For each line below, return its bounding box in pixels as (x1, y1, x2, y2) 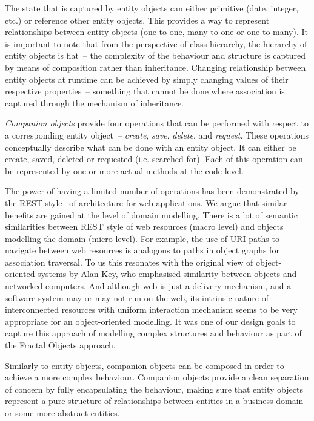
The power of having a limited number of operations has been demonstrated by (5, 184, 299, 197)
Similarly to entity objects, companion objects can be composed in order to (5, 359, 284, 371)
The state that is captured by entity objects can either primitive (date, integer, (5, 2, 299, 14)
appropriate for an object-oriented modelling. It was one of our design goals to (5, 315, 296, 327)
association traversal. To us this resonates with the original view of (5, 255, 253, 268)
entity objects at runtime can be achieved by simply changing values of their (5, 73, 289, 85)
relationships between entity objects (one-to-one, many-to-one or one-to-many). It (5, 25, 308, 38)
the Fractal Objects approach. (5, 339, 116, 351)
